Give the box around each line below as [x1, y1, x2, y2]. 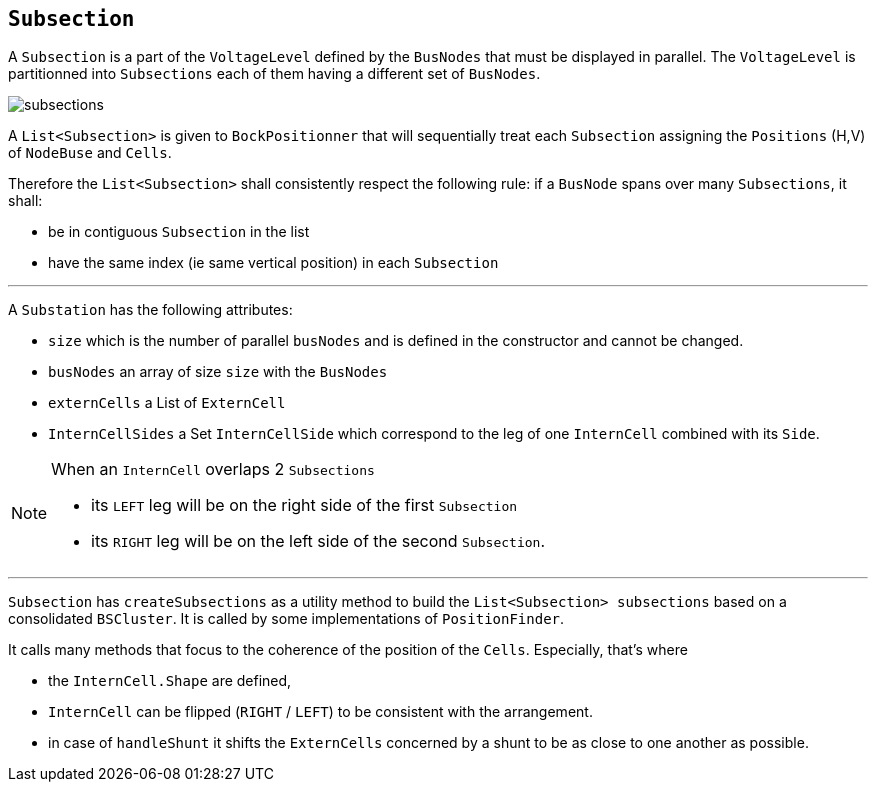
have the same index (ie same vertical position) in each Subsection [48, 254, 499, 272]
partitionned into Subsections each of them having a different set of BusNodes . [8, 65, 541, 83]
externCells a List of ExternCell [48, 394, 286, 412]
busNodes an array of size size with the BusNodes [48, 363, 388, 381]
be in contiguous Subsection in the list [48, 223, 310, 241]
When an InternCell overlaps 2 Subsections [51, 459, 375, 480]
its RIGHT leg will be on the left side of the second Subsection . [91, 531, 545, 552]
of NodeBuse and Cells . [8, 144, 172, 162]
